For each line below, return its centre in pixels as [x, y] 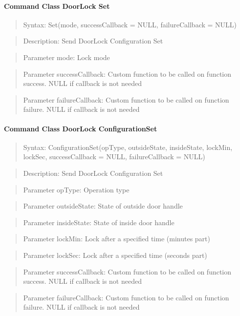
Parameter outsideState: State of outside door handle [103, 206]
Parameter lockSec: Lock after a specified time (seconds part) [115, 255]
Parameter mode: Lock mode [66, 57]
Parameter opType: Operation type [76, 189]
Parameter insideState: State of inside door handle [99, 222]
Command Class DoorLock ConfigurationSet [81, 128]
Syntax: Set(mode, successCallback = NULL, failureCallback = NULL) [130, 24]
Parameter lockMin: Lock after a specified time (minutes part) [117, 239]
